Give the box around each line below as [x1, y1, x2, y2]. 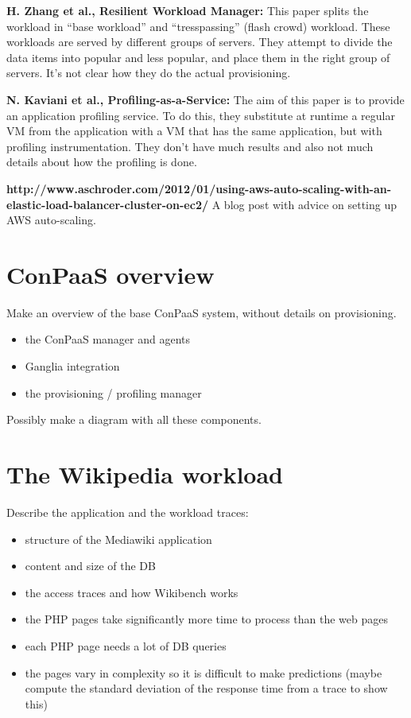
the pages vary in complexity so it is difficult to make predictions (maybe [25, 664, 382, 681]
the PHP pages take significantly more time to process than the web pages [25, 611, 388, 627]
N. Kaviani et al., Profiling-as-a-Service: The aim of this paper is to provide [6, 91, 405, 107]
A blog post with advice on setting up [211, 196, 397, 212]
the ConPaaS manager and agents [25, 331, 190, 347]
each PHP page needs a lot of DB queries [25, 637, 227, 654]
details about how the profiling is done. [6, 153, 197, 170]
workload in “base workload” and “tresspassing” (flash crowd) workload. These [6, 17, 390, 34]
